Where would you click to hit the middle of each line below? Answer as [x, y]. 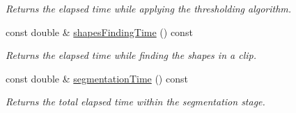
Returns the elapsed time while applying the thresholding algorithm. [149, 8]
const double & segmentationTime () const [97, 78]
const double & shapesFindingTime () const [99, 32]
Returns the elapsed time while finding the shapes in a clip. [131, 55]
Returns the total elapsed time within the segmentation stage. [135, 102]
